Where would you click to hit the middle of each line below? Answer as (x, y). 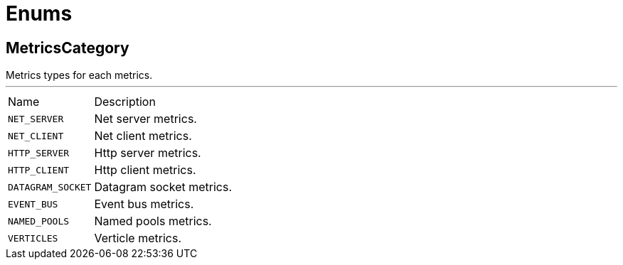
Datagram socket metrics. (163, 187)
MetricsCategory (68, 48)
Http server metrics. (148, 153)
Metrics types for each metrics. (79, 75)
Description (125, 102)
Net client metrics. (143, 136)
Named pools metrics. (153, 221)
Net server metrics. (145, 119)
